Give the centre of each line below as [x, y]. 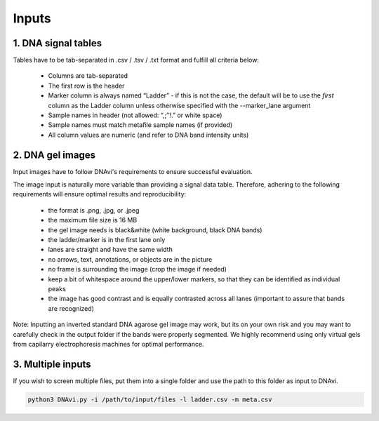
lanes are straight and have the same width [111, 250]
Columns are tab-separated [88, 76]
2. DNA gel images [54, 155]
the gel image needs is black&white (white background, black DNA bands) [155, 230]
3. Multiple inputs [52, 364]
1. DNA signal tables [58, 43]
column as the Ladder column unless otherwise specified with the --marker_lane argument [179, 105]
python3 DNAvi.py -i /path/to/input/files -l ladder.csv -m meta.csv [150, 399]
